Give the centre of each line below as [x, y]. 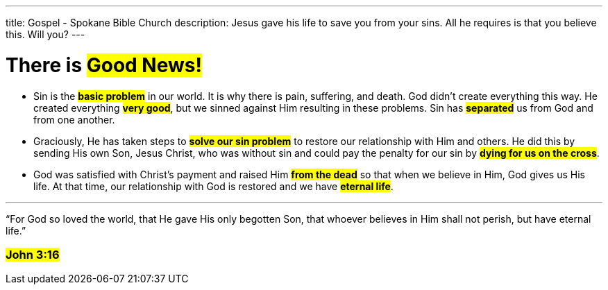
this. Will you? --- [45, 34]
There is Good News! [104, 65]
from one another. [74, 119]
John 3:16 [33, 254]
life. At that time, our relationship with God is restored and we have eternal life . [213, 186]
